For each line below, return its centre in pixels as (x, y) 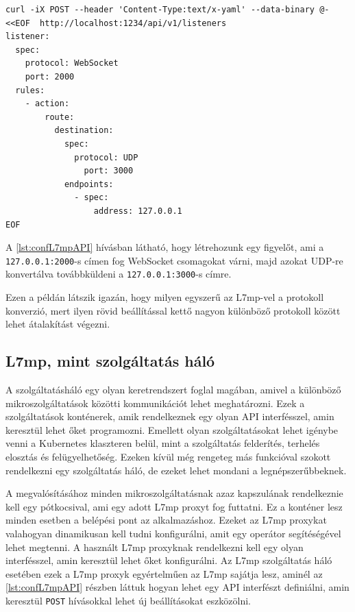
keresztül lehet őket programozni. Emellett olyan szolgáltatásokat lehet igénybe (172, 429)
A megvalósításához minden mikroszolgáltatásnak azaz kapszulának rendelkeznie (174, 493)
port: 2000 (50, 76)
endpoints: (89, 184)
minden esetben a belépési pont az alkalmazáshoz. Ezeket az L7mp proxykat (166, 520)
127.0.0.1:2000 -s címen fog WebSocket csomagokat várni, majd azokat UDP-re (174, 260)
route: (60, 117)
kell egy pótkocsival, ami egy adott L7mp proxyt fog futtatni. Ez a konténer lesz (174, 506)
